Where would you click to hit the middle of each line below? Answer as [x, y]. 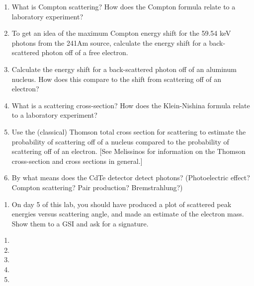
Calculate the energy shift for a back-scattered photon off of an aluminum [124, 69]
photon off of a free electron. [85, 52]
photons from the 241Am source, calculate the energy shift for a [109, 42]
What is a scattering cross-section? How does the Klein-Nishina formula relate [131, 105]
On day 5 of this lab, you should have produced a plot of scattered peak [122, 204]
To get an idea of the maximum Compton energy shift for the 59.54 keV [121, 33]
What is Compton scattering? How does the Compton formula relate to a [124, 6]
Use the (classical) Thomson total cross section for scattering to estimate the [129, 131]
